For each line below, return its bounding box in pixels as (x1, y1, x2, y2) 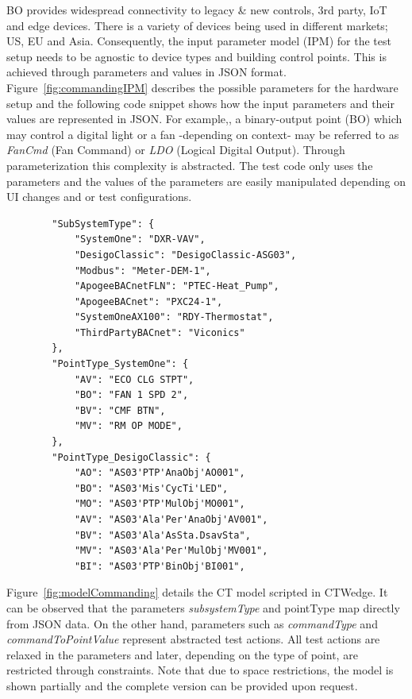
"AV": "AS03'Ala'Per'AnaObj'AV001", (74, 514, 268, 525)
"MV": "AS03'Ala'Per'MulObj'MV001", (74, 545, 268, 557)
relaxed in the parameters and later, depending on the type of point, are (6, 646, 358, 662)
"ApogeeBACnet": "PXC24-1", (74, 295, 223, 307)
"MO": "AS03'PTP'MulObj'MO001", (74, 498, 245, 510)
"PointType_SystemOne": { (52, 358, 189, 370)
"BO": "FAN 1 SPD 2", (74, 389, 189, 401)
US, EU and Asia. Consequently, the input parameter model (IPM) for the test (6, 33, 391, 49)
